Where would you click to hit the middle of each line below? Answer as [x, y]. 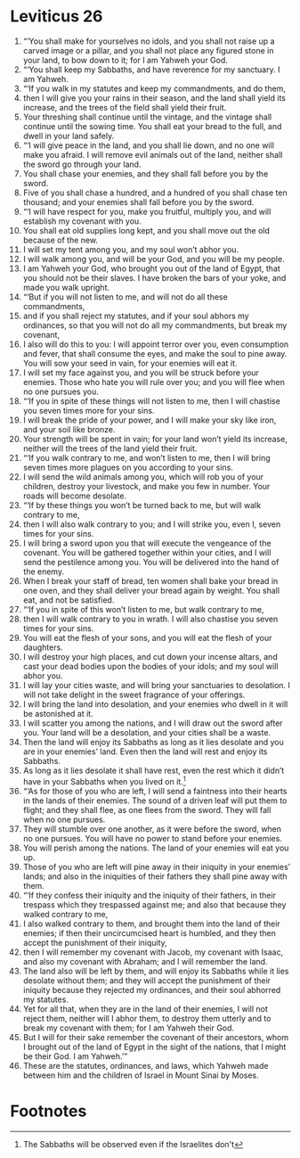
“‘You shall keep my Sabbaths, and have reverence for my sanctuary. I [151, 70]
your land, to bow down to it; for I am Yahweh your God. [125, 60]
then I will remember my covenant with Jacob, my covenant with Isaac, [153, 952]
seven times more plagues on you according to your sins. [128, 467]
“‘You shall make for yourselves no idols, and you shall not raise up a [149, 41]
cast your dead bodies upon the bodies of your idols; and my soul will [150, 666]
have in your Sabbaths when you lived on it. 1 [104, 780]
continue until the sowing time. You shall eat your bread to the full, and [152, 126]
